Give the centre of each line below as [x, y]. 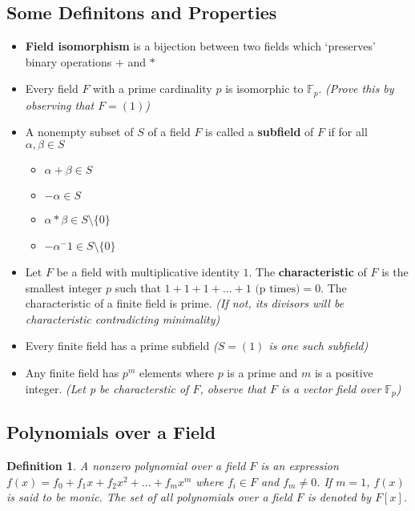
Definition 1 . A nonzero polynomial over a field [126, 466]
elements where [176, 372]
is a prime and [262, 372]
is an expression [300, 466]
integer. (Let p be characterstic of [107, 388]
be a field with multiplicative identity [148, 272]
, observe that [233, 388]
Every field [52, 89]
